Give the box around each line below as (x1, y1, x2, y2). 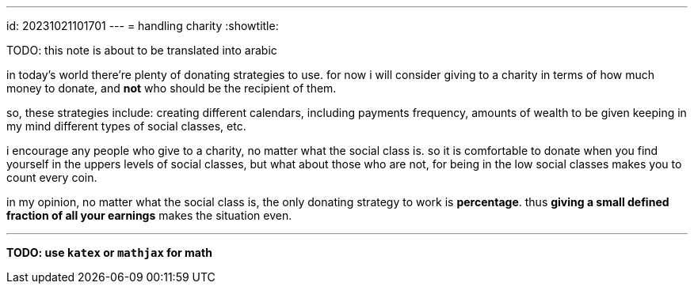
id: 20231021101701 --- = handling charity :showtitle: (6, 19, 279, 32)
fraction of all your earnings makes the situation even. (6, 209, 292, 222)
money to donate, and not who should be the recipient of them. (6, 81, 337, 95)
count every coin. (6, 171, 97, 184)
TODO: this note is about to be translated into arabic (6, 43, 277, 57)
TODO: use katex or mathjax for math (6, 246, 212, 259)
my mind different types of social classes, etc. (6, 119, 246, 133)
